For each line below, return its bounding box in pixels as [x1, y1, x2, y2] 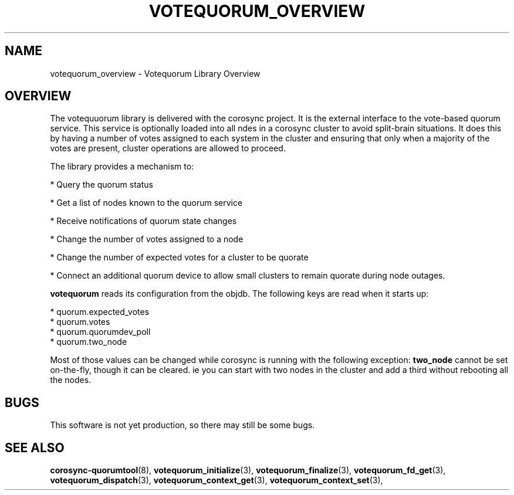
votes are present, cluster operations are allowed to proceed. [50, 143, 286, 154]
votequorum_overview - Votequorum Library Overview [50, 68, 261, 79]
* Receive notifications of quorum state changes [50, 216, 237, 226]
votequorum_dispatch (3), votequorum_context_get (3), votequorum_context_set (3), [50, 475, 383, 486]
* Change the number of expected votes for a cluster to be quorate [50, 252, 309, 263]
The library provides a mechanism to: [50, 161, 194, 172]
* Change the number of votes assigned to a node [50, 234, 244, 245]
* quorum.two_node [50, 337, 127, 347]
